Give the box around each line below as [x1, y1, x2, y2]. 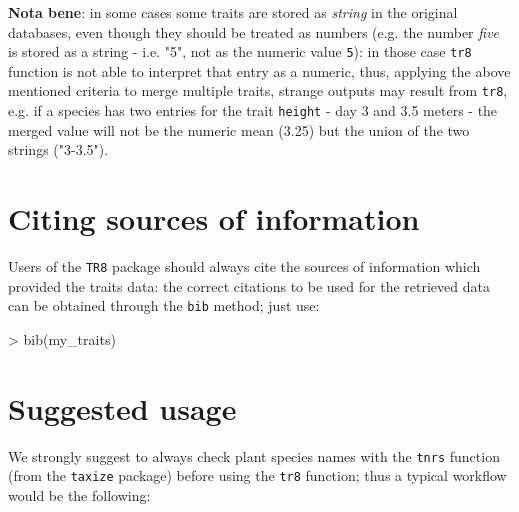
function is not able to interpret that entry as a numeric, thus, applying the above [8, 60, 511, 81]
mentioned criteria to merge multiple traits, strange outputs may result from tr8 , [8, 80, 508, 101]
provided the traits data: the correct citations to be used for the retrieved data [8, 275, 490, 296]
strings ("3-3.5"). [8, 139, 109, 160]
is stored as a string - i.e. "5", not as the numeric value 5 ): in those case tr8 [8, 41, 472, 62]
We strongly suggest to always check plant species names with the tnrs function [8, 445, 500, 466]
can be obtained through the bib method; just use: [8, 295, 320, 316]
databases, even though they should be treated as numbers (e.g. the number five [8, 21, 500, 42]
